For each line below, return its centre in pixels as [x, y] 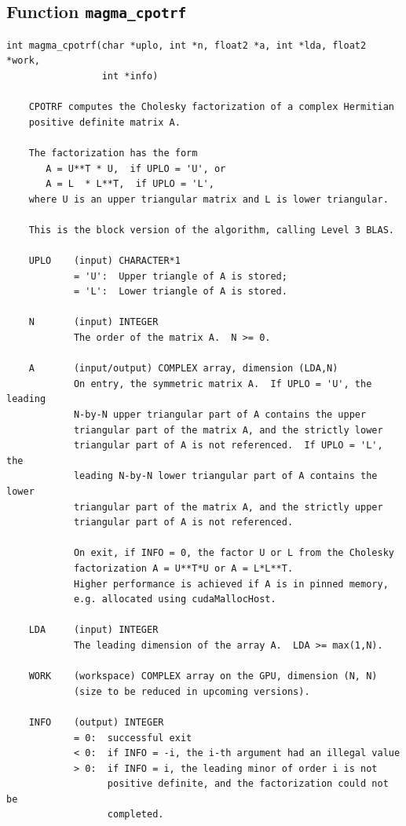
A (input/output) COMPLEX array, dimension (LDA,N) [183, 369]
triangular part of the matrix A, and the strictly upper [228, 507]
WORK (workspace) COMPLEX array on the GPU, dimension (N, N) [203, 676]
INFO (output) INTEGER [96, 722]
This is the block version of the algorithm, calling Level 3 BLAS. [211, 230]
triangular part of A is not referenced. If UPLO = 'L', [228, 446]
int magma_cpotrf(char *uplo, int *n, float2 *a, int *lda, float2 [187, 45]
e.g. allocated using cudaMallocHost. [175, 599]
